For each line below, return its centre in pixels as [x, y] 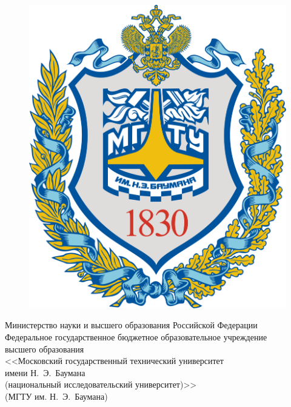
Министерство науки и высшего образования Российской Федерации [131, 325]
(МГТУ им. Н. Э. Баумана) [56, 396]
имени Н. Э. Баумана [45, 372]
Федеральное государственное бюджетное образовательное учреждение [136, 336]
